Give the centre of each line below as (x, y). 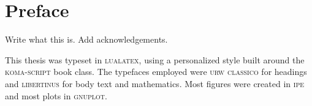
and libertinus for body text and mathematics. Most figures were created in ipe (155, 83)
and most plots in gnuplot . (56, 95)
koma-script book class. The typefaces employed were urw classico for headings (156, 72)
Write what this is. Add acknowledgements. (86, 39)
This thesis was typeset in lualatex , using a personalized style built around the (155, 59)
